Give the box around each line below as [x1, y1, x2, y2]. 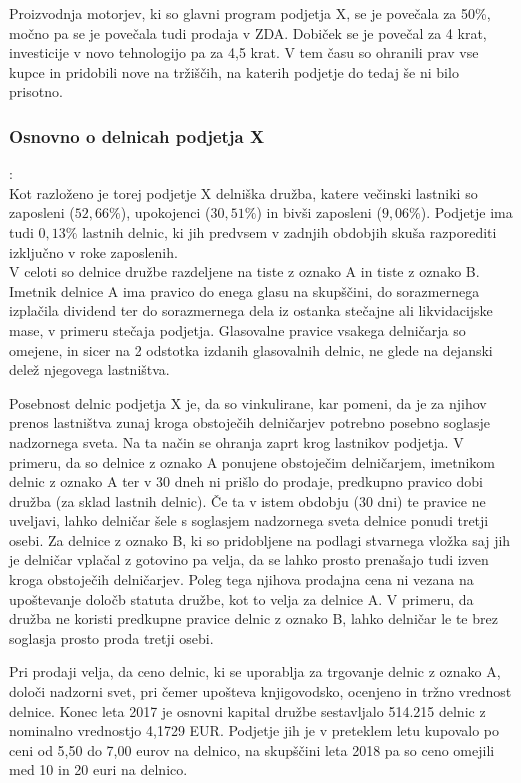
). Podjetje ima [420, 202, 513, 223]
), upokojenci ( [120, 202, 211, 223]
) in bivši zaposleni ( [256, 202, 382, 223]
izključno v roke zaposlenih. [9, 241, 178, 262]
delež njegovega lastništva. [9, 359, 170, 380]
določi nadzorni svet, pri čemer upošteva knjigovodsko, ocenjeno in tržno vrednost [9, 681, 512, 702]
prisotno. [9, 81, 63, 102]
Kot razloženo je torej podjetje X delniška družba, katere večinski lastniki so [9, 182, 478, 203]
